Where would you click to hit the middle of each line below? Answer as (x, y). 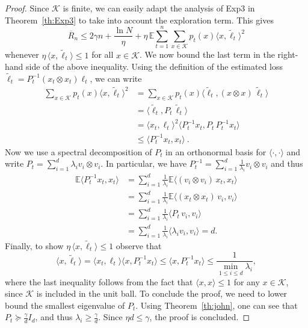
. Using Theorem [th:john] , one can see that (217, 305)
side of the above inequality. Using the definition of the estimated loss (155, 67)
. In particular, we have (144, 163)
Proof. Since (27, 8)
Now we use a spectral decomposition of (79, 151)
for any (247, 281)
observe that (139, 245)
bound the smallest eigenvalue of (65, 305)
